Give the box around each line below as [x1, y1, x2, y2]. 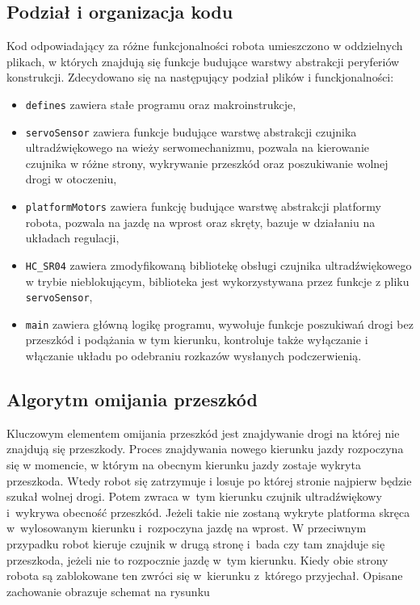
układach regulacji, [25, 229, 120, 246]
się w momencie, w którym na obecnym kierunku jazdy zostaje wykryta [6, 456, 361, 473]
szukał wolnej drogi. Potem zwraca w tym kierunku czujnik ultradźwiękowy [6, 488, 382, 505]
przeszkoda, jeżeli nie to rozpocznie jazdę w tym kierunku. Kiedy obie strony [6, 551, 388, 568]
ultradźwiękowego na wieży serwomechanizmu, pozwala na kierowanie [25, 139, 369, 156]
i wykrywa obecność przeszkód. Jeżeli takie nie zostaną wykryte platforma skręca [6, 503, 410, 520]
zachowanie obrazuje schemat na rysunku [6, 582, 210, 599]
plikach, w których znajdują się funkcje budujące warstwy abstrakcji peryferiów [6, 53, 400, 69]
